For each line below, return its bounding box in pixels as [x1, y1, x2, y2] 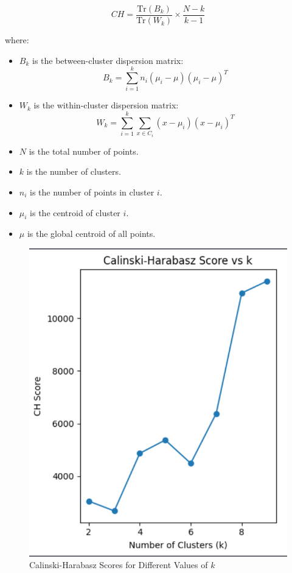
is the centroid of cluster [30, 206, 120, 219]
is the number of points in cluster [30, 185, 155, 198]
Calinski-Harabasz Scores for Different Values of [29, 558, 208, 571]
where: [5, 33, 29, 46]
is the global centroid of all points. [27, 227, 156, 240]
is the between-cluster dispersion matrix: [32, 54, 184, 66]
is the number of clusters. [26, 165, 121, 178]
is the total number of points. [29, 144, 139, 157]
